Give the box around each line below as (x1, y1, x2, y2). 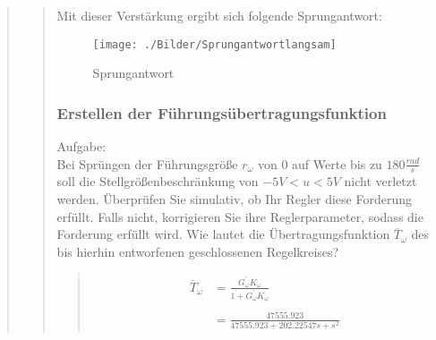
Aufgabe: (56, 137, 107, 156)
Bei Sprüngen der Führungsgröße (56, 154, 238, 173)
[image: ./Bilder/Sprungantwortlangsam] (92, 38, 337, 51)
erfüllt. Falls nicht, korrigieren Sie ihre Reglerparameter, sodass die (56, 207, 423, 225)
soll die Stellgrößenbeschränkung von (56, 172, 259, 191)
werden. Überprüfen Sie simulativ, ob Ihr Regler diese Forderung (56, 190, 412, 208)
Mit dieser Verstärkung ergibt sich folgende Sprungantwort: (56, 6, 382, 24)
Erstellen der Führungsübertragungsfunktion (56, 101, 387, 123)
